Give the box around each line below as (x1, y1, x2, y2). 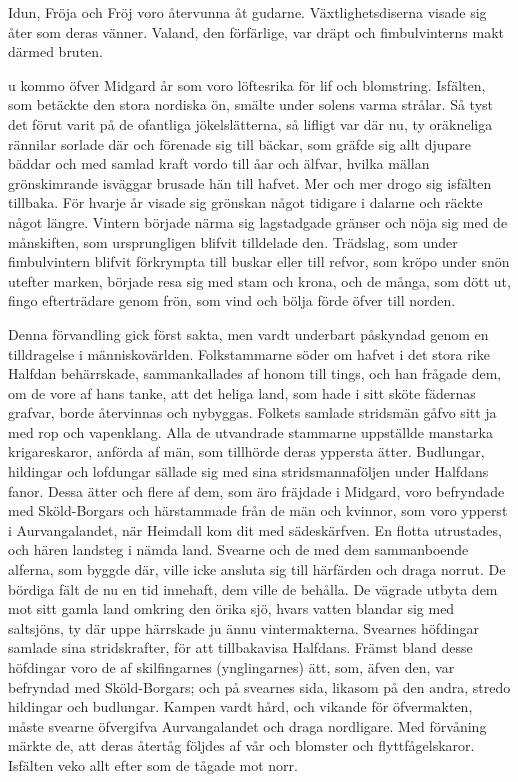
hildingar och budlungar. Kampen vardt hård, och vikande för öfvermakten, (8, 696, 473, 717)
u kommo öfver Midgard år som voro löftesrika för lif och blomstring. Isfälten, (8, 74, 486, 95)
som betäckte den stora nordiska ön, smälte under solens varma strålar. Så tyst (8, 94, 493, 115)
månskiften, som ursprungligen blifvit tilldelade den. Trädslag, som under (8, 231, 458, 252)
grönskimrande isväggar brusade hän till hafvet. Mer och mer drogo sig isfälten (8, 172, 492, 193)
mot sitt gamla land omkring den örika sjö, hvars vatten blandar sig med (8, 598, 455, 619)
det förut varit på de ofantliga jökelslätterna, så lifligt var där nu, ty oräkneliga (8, 113, 493, 134)
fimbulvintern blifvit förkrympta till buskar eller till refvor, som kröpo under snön (8, 251, 510, 272)
